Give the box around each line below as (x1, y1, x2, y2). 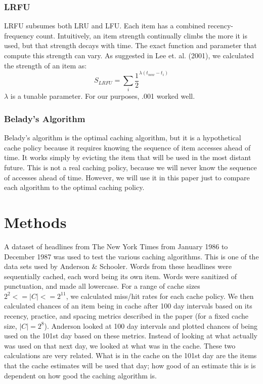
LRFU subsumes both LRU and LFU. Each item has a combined (4, 20, 206, 31)
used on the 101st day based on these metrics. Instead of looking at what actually (4, 330, 257, 341)
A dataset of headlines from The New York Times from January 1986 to (4, 241, 228, 251)
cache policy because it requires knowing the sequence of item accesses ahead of (4, 142, 251, 152)
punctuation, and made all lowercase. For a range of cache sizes (4, 281, 200, 291)
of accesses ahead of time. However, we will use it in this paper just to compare (4, 172, 250, 182)
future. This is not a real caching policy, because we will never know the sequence (4, 162, 257, 173)
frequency (4, 30, 34, 41)
